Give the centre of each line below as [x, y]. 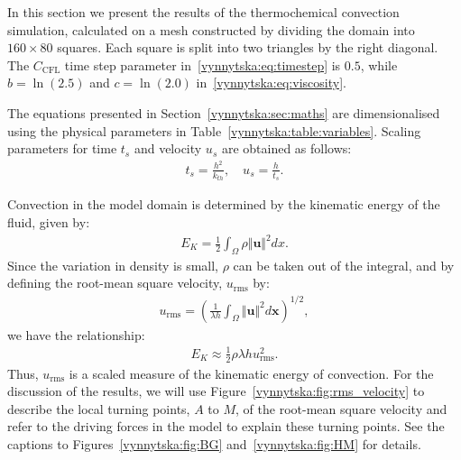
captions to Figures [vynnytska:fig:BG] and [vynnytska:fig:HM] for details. [214, 443]
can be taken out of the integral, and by [344, 265]
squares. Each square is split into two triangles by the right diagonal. [248, 47]
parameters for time [62, 148]
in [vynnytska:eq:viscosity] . [271, 83]
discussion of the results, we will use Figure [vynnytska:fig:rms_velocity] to [216, 391]
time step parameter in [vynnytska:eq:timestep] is [203, 64]
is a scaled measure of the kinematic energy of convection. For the [251, 373]
